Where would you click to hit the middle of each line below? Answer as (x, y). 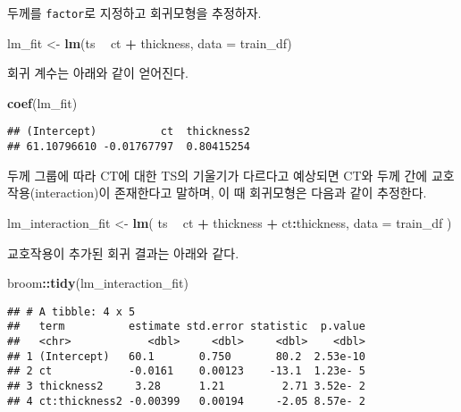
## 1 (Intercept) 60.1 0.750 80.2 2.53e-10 (186, 356)
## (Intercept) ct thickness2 (129, 132)
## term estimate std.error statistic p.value (186, 327)
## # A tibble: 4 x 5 (71, 311)
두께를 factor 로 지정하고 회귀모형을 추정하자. (134, 13)
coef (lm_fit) (42, 102)
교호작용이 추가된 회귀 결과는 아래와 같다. (123, 252)
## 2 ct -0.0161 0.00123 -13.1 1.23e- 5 (186, 371)
